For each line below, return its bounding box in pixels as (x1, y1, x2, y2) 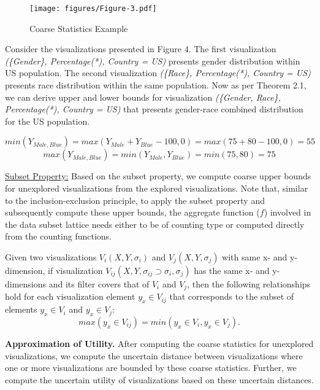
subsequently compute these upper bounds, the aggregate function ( (5, 206, 260, 219)
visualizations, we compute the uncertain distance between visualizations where (5, 349, 303, 362)
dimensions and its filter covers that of (5, 277, 150, 290)
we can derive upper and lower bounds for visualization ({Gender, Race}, (5, 90, 281, 103)
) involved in (264, 206, 311, 219)
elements (5, 303, 37, 316)
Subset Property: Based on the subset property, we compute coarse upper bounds (5, 170, 311, 182)
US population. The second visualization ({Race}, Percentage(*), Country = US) (5, 66, 311, 79)
